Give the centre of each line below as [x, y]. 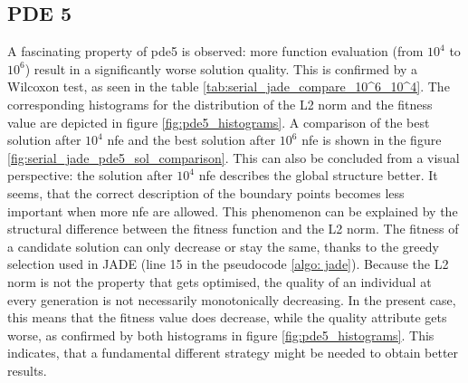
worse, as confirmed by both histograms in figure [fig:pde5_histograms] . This [221, 335]
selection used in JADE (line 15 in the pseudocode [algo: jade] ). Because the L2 [228, 264]
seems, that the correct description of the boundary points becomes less [206, 192]
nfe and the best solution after [191, 140]
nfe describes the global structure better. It [318, 175]
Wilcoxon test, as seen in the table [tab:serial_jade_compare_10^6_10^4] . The [229, 86]
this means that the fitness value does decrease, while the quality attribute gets [227, 317]
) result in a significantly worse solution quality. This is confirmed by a [221, 68]
